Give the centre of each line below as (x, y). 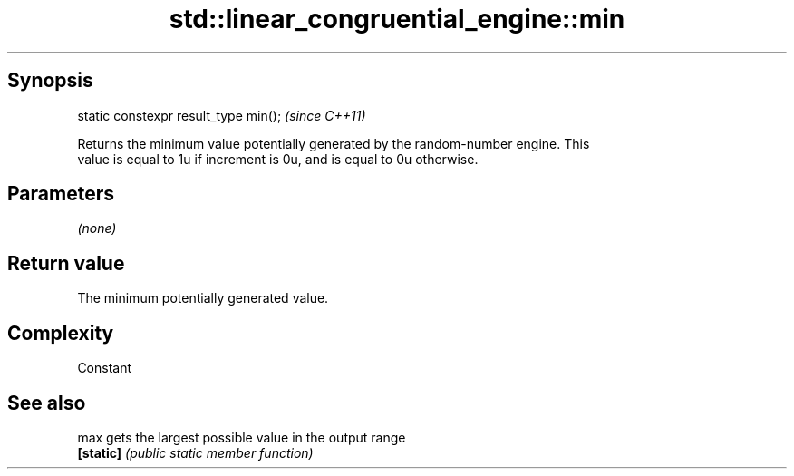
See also (47, 403)
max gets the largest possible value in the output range (242, 437)
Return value (66, 263)
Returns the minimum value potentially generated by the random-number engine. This (334, 143)
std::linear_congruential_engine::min (397, 19)
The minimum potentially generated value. (203, 298)
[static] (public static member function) (195, 452)
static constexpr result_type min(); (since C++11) (222, 115)
